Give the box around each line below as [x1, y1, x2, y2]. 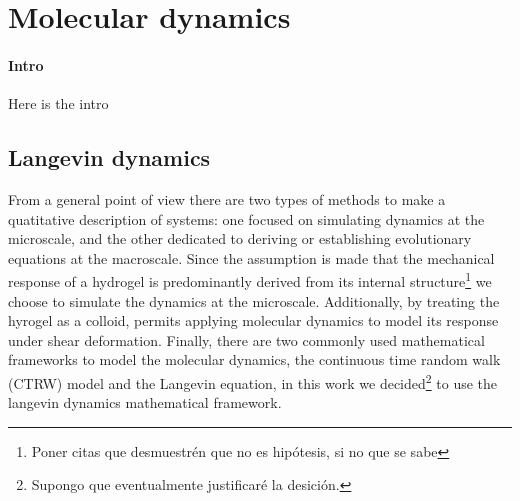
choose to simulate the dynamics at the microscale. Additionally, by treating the [8, 290, 500, 311]
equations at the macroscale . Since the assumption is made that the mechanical [8, 247, 495, 268]
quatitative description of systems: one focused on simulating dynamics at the [8, 208, 485, 229]
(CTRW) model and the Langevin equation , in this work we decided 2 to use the [8, 369, 498, 393]
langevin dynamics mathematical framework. [8, 392, 282, 413]
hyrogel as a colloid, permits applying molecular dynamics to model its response [8, 310, 499, 331]
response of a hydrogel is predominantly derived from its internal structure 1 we [8, 268, 492, 291]
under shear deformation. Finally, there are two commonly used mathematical [8, 329, 485, 350]
